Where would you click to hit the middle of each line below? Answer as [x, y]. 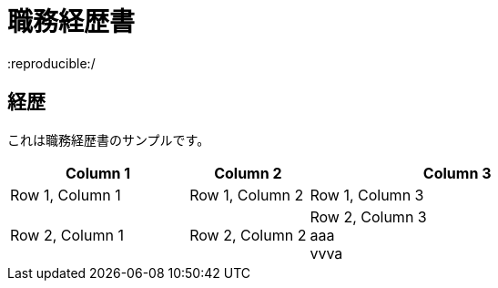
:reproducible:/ [51, 63]
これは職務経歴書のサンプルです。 [109, 139]
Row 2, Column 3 [368, 216]
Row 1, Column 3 [367, 195]
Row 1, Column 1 [66, 195]
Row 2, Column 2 [248, 235]
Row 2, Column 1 [67, 235]
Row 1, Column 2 [247, 195]
